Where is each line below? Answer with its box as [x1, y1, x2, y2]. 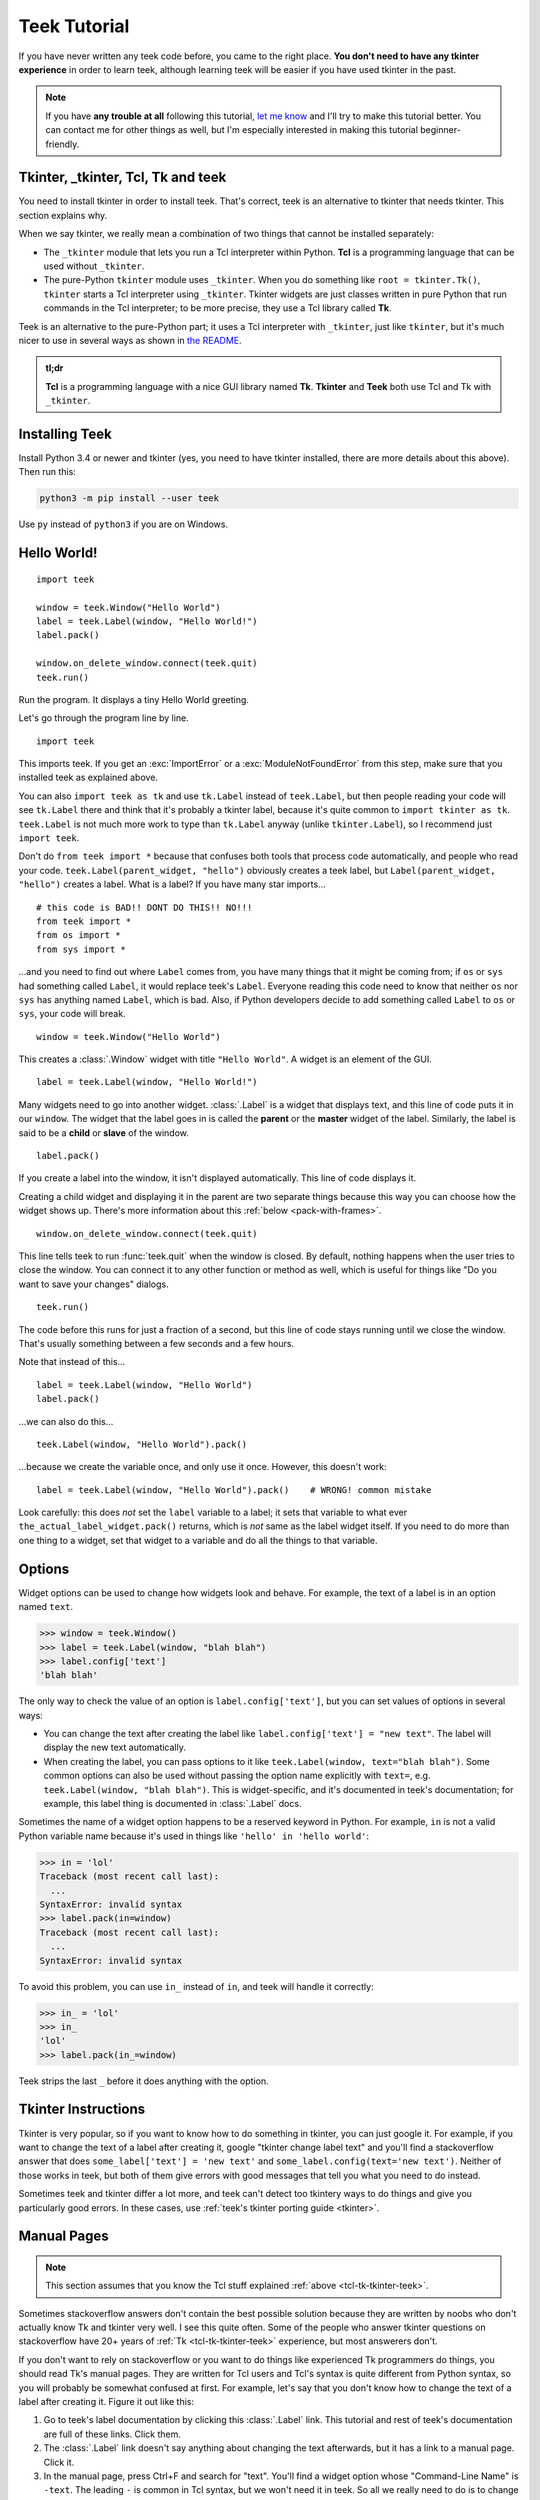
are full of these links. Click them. [43, 2428, 182, 2440]
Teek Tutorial [18, 15, 130, 37]
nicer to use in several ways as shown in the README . [18, 334, 242, 346]
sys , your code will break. [18, 1008, 126, 1020]
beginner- [420, 124, 462, 136]
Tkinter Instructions [18, 2101, 145, 2118]
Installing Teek [18, 425, 112, 442]
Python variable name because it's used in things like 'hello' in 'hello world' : [18, 1830, 370, 1842]
